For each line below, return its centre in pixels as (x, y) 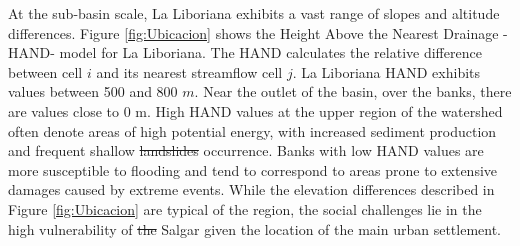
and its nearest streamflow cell (189, 71)
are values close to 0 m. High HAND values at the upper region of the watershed (255, 110)
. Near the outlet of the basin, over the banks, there (353, 91)
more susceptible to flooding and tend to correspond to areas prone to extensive (253, 169)
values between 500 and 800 (93, 91)
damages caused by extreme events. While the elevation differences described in (251, 189)
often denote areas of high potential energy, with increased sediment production (252, 130)
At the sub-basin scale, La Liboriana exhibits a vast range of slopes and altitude (254, 13)
